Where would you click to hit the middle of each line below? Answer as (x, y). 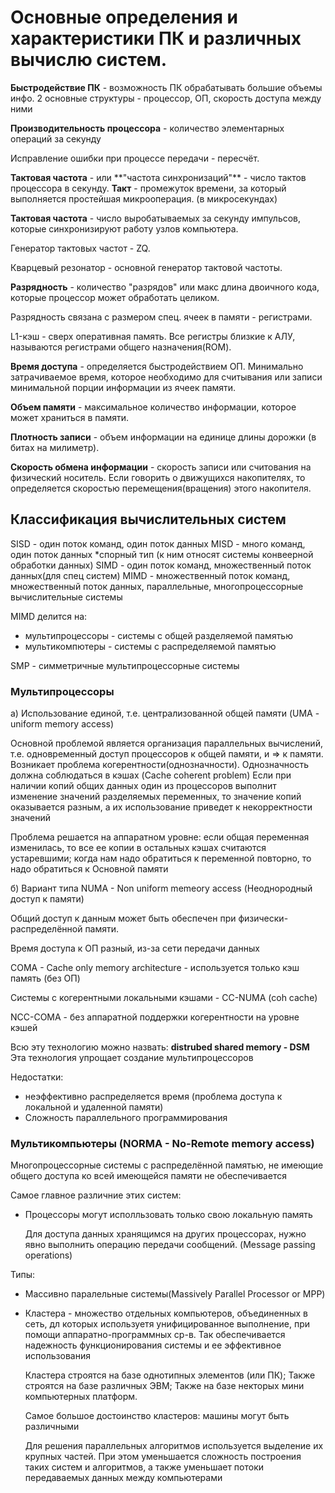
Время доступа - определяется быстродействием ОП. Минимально (157, 366)
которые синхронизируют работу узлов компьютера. (124, 228)
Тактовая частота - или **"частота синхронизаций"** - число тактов (158, 177)
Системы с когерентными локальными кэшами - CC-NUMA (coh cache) (164, 998)
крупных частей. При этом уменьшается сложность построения (163, 1457)
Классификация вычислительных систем (148, 519)
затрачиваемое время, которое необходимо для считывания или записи (166, 377)
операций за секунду (56, 138)
